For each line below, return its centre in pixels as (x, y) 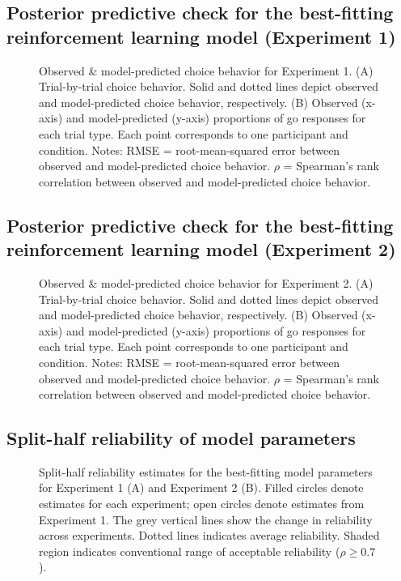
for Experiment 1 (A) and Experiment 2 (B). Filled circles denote (201, 487)
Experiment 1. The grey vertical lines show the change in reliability (206, 519)
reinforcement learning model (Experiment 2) (201, 249)
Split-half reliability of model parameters (181, 438)
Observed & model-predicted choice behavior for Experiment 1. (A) (206, 70)
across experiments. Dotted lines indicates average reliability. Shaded (209, 535)
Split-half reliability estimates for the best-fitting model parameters (206, 471)
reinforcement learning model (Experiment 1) (201, 36)
